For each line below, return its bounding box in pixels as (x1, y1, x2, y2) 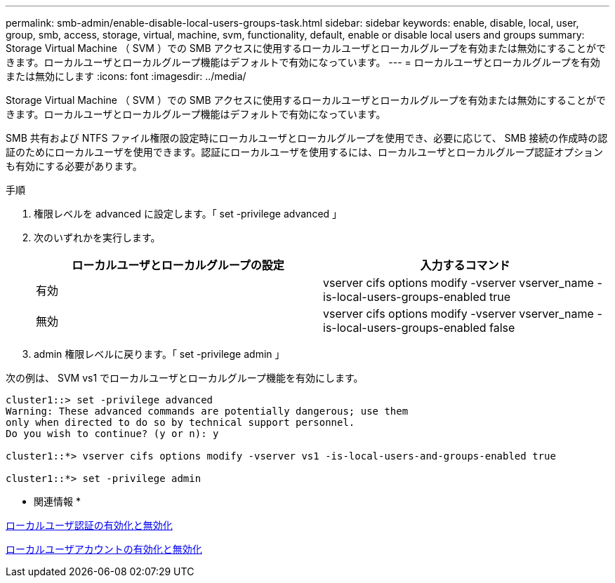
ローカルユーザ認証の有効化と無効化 (6, 519, 173, 531)
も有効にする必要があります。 (6, 160, 143, 172)
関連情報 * (34, 495, 81, 507)
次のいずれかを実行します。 (34, 232, 161, 243)
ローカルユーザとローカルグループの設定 (72, 258, 284, 272)
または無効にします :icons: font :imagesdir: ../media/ (6, 70, 246, 82)
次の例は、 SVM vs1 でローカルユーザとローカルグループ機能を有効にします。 (6, 372, 364, 384)
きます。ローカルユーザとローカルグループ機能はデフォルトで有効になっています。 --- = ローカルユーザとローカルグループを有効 (6, 56, 600, 68)
